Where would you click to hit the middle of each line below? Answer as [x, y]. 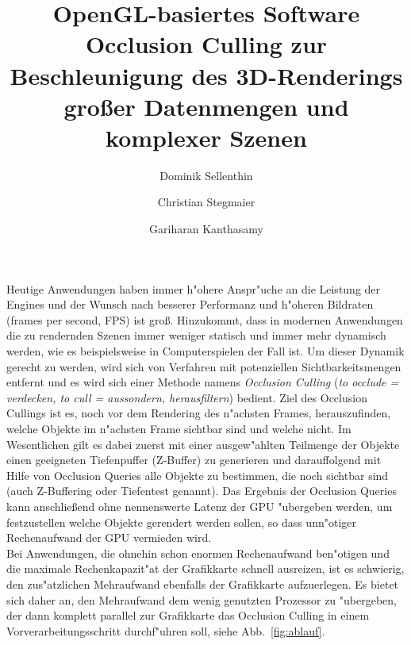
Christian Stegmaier [206, 202]
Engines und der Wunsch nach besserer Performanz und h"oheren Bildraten [190, 304]
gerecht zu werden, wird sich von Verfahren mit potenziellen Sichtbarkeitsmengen [204, 366]
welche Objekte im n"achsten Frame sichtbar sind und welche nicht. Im [179, 428]
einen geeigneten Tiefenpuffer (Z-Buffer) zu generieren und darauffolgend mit [194, 460]
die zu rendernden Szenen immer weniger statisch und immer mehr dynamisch [196, 335]
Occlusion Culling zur [206, 44]
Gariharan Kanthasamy [206, 229]
